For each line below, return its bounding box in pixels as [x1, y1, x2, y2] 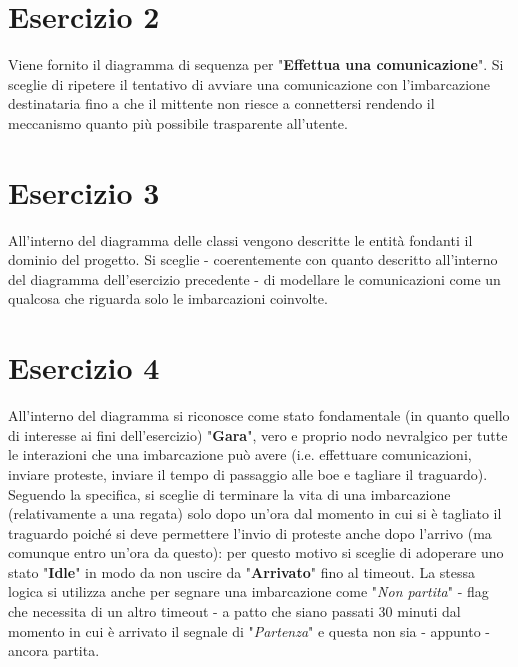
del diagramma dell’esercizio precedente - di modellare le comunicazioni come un [8, 268, 501, 289]
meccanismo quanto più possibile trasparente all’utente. [8, 112, 348, 133]
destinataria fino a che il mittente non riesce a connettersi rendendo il [8, 93, 435, 114]
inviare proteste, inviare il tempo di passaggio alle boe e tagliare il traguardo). [8, 463, 488, 484]
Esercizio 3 [8, 171, 160, 212]
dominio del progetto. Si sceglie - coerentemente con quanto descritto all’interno [8, 249, 498, 270]
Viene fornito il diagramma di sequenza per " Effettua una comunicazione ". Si [8, 54, 504, 75]
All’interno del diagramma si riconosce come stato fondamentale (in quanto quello [8, 405, 510, 426]
